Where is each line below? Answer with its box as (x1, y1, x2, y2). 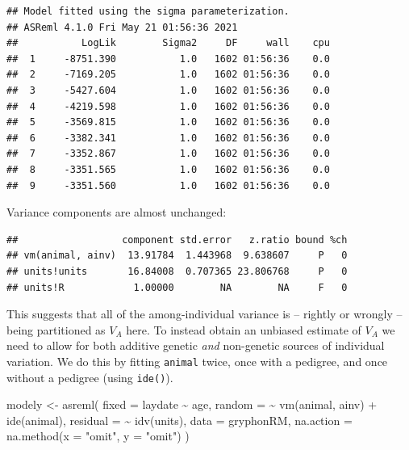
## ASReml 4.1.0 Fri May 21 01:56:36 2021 (6, 21, 238, 33)
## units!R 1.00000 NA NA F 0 (6, 281, 348, 293)
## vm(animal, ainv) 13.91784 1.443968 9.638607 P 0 (6, 250, 348, 262)
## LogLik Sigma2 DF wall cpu (6, 37, 330, 49)
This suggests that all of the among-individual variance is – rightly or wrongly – (6, 305, 403, 322)
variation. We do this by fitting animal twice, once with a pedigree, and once (6, 352, 388, 369)
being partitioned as (6, 321, 106, 338)
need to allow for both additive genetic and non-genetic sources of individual (6, 337, 385, 354)
